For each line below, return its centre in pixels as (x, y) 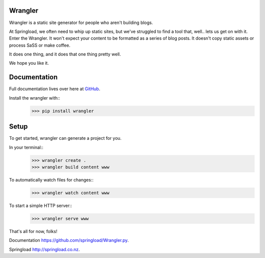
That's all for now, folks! (33, 231)
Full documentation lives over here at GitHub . (55, 89)
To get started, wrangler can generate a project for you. (65, 138)
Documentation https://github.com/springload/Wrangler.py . (69, 240)
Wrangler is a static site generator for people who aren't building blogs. (81, 23)
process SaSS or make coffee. (40, 45)
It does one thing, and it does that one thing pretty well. (65, 54)
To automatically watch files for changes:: (51, 180)
